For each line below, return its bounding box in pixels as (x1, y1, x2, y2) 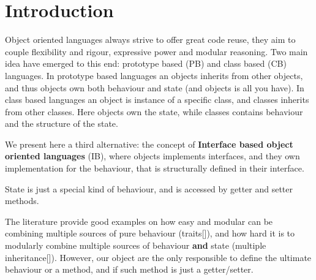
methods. (5, 194, 39, 207)
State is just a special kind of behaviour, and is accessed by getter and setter (5, 182, 293, 195)
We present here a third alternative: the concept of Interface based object (5, 137, 293, 150)
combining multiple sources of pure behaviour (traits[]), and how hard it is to (5, 227, 295, 240)
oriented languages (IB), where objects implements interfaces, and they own (5, 149, 300, 162)
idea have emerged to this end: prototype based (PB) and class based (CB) (5, 57, 287, 70)
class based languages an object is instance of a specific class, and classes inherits (5, 93, 309, 106)
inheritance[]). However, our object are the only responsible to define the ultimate (5, 251, 312, 263)
